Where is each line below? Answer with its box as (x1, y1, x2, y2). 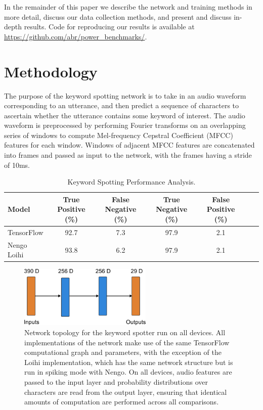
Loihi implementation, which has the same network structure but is (24, 356, 233, 367)
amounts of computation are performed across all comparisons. (24, 396, 219, 407)
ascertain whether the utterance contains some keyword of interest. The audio (4, 110, 245, 120)
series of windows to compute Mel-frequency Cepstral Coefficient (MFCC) (4, 129, 233, 140)
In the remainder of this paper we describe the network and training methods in (4, 2, 252, 12)
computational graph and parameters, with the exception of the (24, 347, 222, 357)
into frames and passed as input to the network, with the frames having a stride (4, 150, 252, 160)
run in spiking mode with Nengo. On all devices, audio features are (24, 367, 232, 377)
